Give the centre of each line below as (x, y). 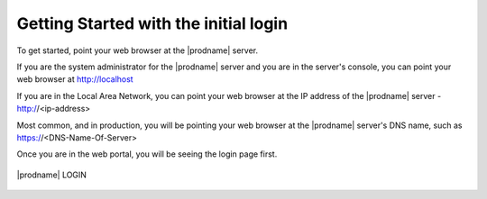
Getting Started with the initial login (152, 23)
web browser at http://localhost (75, 79)
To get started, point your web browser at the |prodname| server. (138, 50)
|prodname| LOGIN (52, 175)
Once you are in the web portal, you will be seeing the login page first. (147, 154)
